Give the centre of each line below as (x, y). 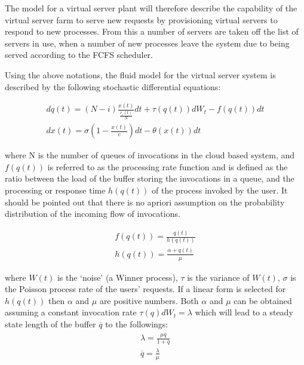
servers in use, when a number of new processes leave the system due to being (147, 43)
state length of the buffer (50, 324)
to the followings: (137, 324)
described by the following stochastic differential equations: (113, 86)
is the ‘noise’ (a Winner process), (117, 277)
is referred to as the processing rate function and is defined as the (168, 166)
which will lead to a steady (244, 312)
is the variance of (218, 277)
